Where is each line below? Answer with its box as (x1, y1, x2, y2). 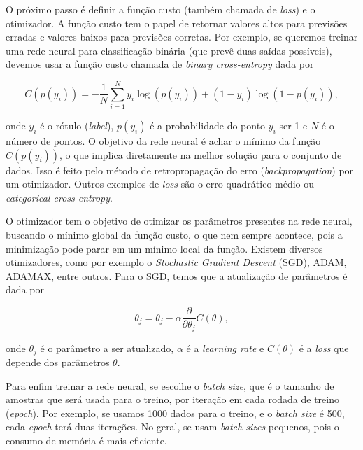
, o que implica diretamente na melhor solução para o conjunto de (59, 147, 342, 162)
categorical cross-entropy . (6, 190, 113, 204)
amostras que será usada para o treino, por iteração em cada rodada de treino (6, 392, 339, 407)
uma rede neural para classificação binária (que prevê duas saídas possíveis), (6, 43, 332, 57)
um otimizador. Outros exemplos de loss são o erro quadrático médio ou (6, 176, 315, 191)
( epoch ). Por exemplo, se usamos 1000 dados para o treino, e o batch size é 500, (6, 405, 345, 420)
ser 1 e (279, 118, 308, 133)
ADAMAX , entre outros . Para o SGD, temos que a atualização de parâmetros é (6, 268, 348, 283)
